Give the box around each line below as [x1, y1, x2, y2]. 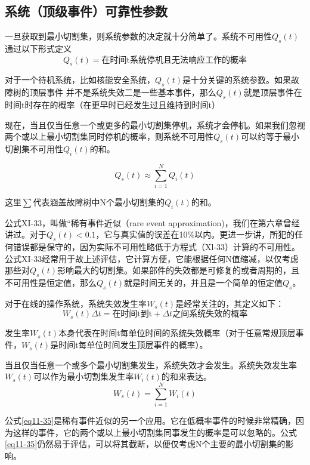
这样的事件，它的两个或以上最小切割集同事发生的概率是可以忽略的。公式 [13, 426, 297, 438]
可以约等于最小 [241, 130, 299, 143]
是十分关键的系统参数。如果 [182, 73, 291, 86]
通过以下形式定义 [5, 42, 72, 54]
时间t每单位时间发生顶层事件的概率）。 [58, 338, 208, 351]
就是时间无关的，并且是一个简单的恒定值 [124, 276, 283, 289]
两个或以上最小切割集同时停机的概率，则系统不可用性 [5, 130, 213, 143]
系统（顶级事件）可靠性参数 [5, 2, 168, 20]
